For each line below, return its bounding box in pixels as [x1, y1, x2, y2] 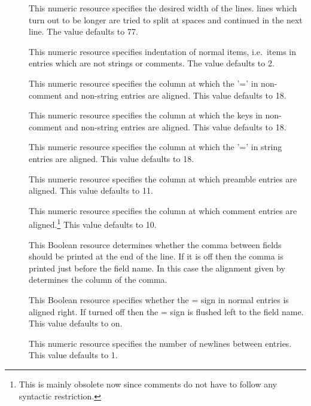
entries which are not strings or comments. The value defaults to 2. [29, 57, 275, 69]
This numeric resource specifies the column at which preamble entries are [29, 172, 297, 185]
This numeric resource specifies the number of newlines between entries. [29, 337, 292, 349]
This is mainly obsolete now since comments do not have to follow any [19, 377, 278, 390]
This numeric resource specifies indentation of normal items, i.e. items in [29, 45, 297, 57]
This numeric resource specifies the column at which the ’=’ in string [29, 141, 282, 153]
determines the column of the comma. [29, 273, 167, 286]
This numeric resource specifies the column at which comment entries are [29, 204, 297, 216]
